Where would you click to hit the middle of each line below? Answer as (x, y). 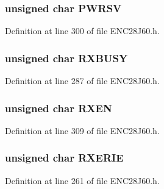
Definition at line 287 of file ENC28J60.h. (82, 81)
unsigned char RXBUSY (66, 58)
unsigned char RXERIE (64, 158)
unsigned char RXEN (59, 108)
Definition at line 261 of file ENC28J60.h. (82, 180)
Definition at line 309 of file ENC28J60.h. (82, 130)
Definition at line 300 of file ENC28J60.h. (82, 31)
